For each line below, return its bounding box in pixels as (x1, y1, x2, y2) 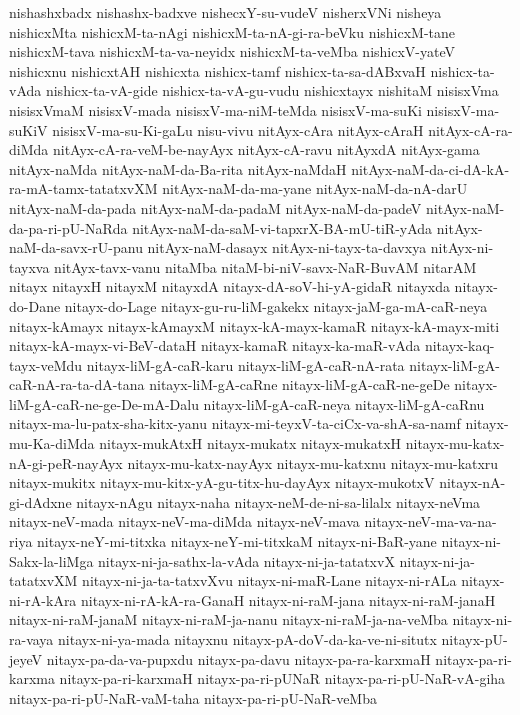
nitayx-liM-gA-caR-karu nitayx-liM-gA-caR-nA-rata (86, 354, 405, 375)
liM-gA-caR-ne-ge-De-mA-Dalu (9, 393, 199, 414)
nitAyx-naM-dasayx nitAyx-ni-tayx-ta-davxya (147, 237, 427, 258)
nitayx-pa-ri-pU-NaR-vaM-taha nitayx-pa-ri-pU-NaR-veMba (9, 687, 377, 708)
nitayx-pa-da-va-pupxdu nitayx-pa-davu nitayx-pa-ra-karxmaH (46, 648, 431, 669)
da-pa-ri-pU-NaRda (9, 217, 128, 238)
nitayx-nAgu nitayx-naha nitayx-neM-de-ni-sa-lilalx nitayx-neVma (76, 491, 481, 512)
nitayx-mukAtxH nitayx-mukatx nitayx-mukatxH (99, 433, 402, 454)
